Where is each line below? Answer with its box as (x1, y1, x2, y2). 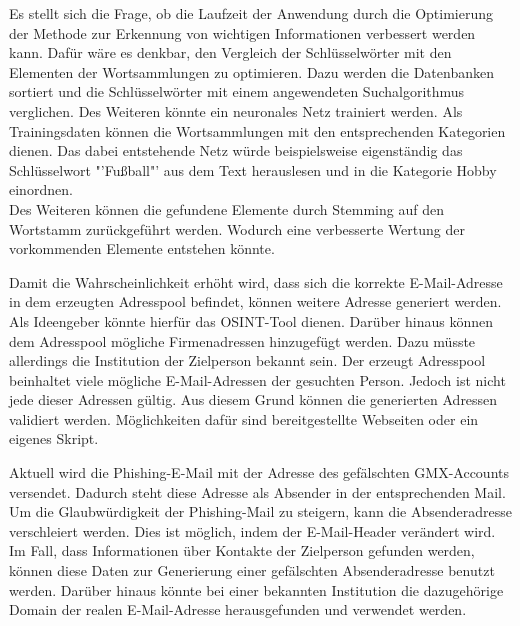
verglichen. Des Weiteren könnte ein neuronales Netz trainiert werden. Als (9, 100, 463, 121)
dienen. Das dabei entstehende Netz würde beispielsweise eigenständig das (9, 140, 463, 161)
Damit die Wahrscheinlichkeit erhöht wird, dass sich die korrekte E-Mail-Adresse (9, 271, 503, 292)
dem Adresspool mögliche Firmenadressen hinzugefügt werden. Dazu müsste (9, 330, 476, 351)
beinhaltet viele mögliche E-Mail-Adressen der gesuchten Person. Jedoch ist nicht (9, 369, 506, 390)
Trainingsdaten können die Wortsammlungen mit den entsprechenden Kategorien (9, 120, 506, 141)
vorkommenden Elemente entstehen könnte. (9, 238, 275, 259)
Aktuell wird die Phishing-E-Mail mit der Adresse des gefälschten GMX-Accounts (9, 462, 509, 483)
